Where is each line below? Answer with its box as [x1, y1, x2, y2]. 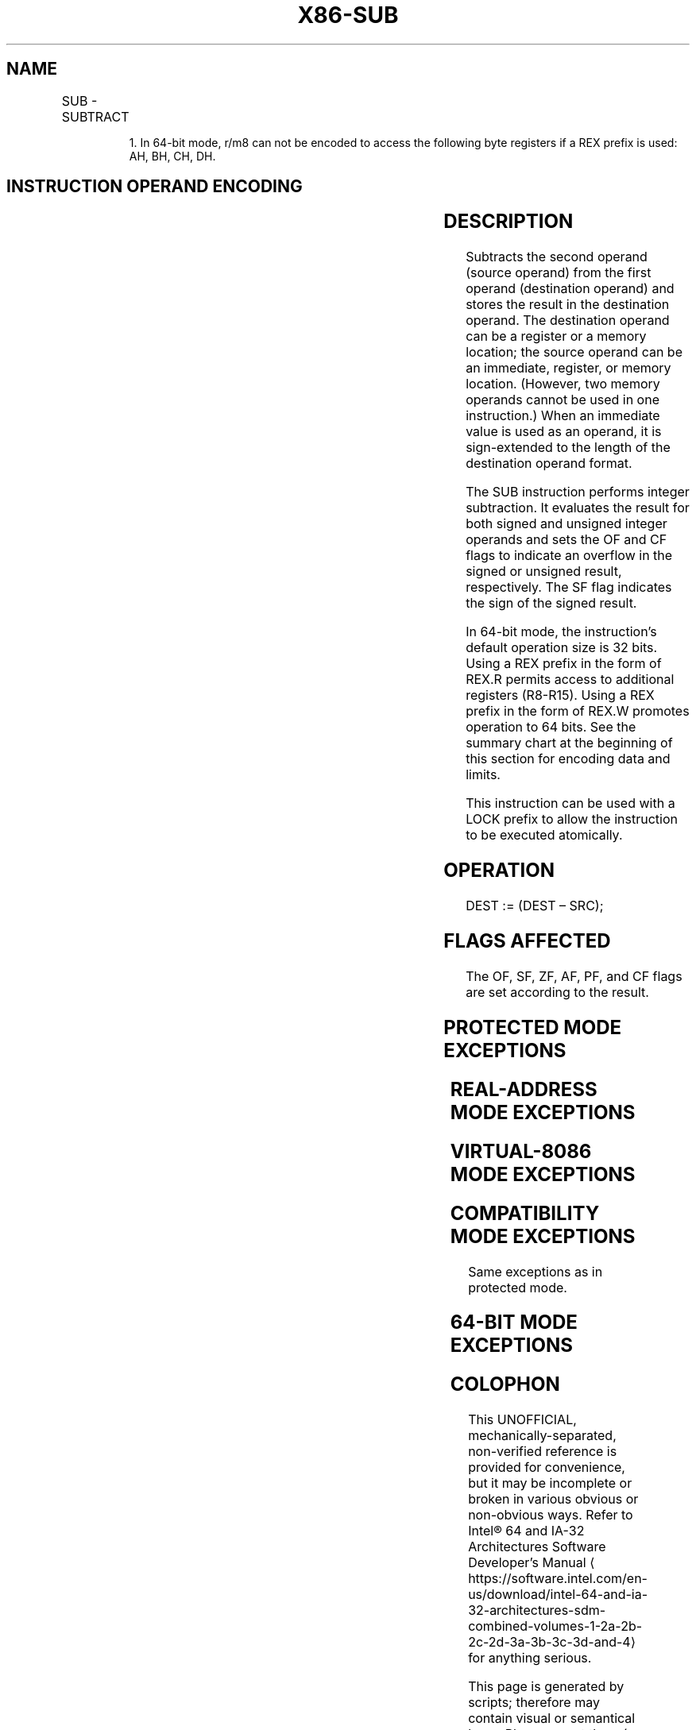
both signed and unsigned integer [466, 516, 667, 532]
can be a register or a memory [466, 328, 647, 345]
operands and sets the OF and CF [466, 531, 667, 548]
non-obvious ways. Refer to [468, 1507, 633, 1523]
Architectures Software [468, 1539, 606, 1555]
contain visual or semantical [468, 1710, 636, 1727]
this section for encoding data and [466, 751, 671, 767]
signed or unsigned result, [466, 563, 622, 580]
